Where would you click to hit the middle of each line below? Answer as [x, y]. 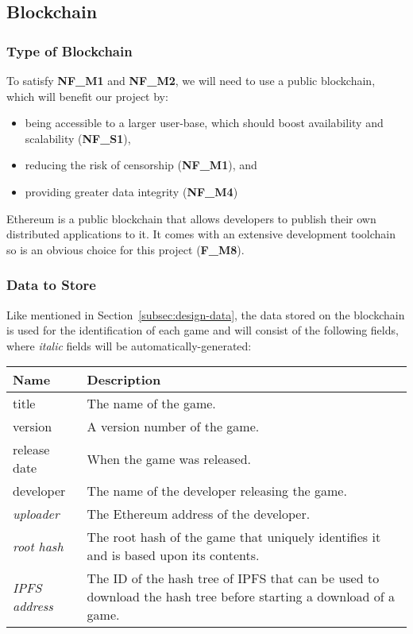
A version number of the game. [173, 427]
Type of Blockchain [69, 50]
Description [124, 380]
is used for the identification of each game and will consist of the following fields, [203, 330]
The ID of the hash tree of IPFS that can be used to [233, 578]
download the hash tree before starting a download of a [241, 597]
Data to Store [51, 285]
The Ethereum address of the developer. [199, 514]
